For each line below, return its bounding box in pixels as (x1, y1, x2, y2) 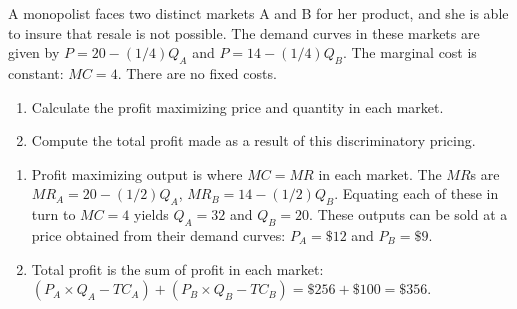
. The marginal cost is (342, 42, 477, 63)
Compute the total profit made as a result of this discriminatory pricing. (31, 130, 476, 151)
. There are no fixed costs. (117, 62, 277, 83)
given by (8, 42, 60, 63)
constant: (8, 62, 64, 83)
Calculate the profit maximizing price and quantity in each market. (31, 96, 444, 117)
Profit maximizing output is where (31, 163, 243, 184)
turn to (31, 204, 76, 225)
